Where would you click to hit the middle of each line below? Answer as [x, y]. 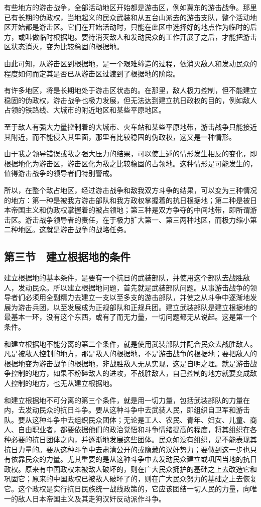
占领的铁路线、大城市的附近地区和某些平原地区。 [85, 110]
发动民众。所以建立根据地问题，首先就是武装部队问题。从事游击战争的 [134, 287]
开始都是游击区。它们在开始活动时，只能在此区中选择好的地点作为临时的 [130, 27]
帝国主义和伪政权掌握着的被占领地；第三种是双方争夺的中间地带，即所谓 [130, 210]
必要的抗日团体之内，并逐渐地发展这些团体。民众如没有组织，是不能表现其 [134, 439]
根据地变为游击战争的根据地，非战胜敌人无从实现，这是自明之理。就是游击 [127, 363]
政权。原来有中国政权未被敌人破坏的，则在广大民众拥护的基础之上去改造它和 [130, 469]
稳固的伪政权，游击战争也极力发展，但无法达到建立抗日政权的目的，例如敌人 [130, 100]
